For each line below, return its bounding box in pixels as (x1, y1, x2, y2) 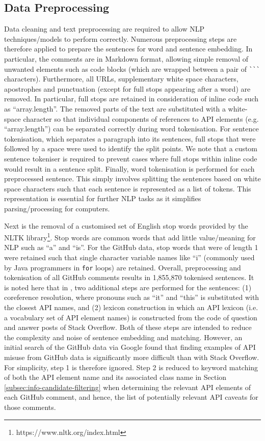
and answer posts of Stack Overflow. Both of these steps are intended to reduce (4, 322, 252, 333)
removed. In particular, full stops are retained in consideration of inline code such (4, 93, 259, 104)
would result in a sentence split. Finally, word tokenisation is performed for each (4, 163, 255, 174)
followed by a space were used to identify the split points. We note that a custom (4, 143, 257, 154)
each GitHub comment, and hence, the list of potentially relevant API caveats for (4, 392, 258, 402)
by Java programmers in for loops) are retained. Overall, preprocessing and (4, 262, 241, 272)
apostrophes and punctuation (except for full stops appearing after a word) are (4, 83, 251, 94)
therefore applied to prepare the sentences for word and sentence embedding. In (4, 43, 253, 54)
